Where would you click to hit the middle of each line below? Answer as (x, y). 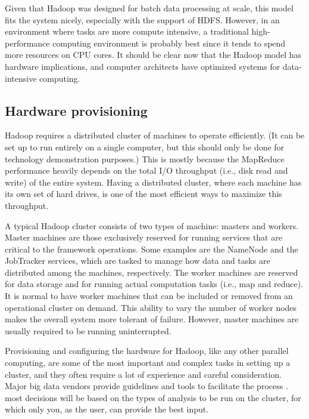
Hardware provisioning (76, 110)
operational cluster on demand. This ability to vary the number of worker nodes (151, 307)
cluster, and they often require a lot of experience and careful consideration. (143, 374)
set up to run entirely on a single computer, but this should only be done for (145, 147)
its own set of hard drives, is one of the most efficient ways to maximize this (143, 194)
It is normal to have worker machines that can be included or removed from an (149, 296)
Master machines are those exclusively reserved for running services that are (143, 237)
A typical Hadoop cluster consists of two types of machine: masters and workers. (152, 225)
